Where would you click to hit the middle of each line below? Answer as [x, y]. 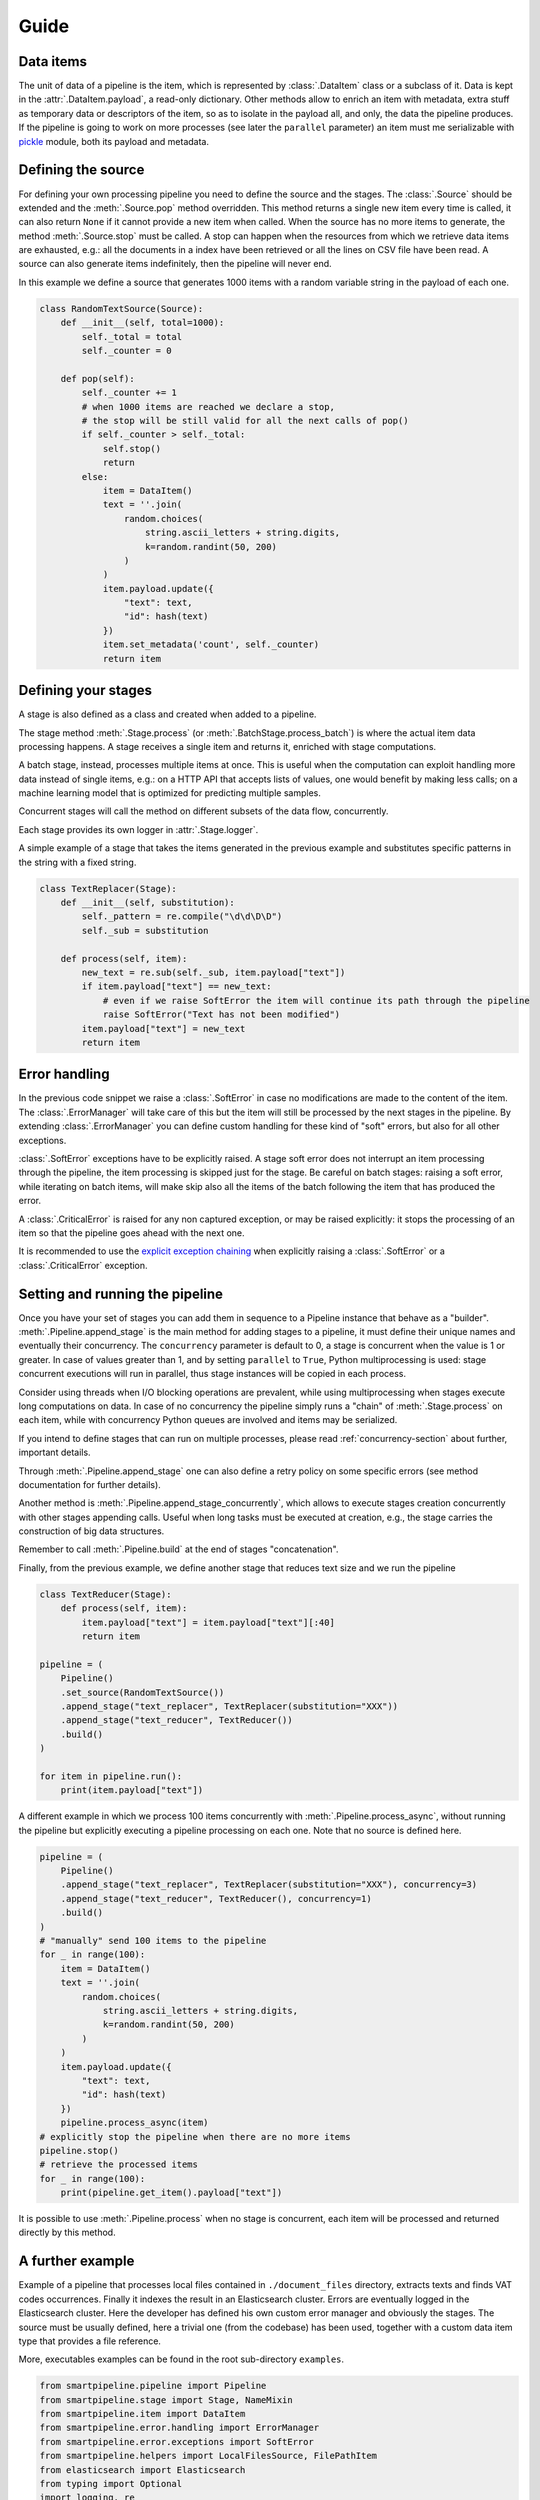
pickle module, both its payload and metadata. [114, 141]
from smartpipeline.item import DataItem [142, 2414]
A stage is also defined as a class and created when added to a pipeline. [167, 714]
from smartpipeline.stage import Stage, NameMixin [166, 2399]
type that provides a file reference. [90, 2341]
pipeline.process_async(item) [134, 2123]
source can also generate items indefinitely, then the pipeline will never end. [175, 264]
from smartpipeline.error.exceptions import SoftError [176, 2441]
